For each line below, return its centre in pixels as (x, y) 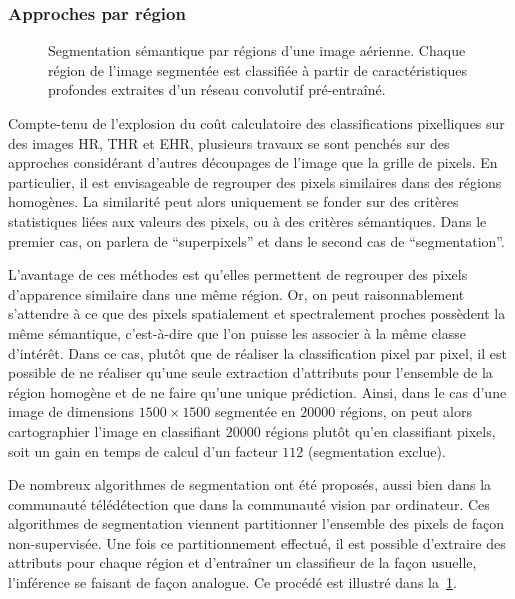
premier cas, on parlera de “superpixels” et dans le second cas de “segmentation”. (256, 240)
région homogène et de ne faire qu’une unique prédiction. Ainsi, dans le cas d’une (257, 391)
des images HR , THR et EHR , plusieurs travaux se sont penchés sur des (229, 142)
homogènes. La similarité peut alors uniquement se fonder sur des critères (233, 201)
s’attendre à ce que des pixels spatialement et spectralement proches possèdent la (257, 313)
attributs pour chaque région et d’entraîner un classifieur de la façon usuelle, (242, 562)
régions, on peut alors (405, 411)
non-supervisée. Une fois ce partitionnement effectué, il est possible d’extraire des (257, 542)
